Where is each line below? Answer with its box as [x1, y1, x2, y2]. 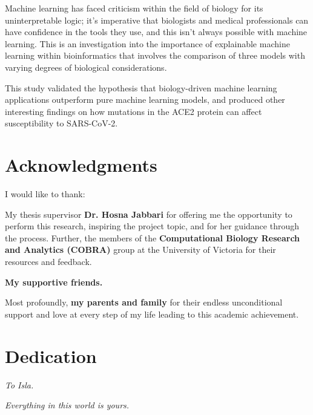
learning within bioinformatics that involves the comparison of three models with [5, 49, 305, 62]
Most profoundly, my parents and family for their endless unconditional [5, 296, 283, 309]
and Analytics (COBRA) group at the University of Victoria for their [5, 243, 276, 256]
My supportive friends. [5, 275, 103, 288]
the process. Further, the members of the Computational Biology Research [5, 231, 300, 244]
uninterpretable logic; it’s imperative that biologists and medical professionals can [5, 13, 309, 26]
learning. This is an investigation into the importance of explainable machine [5, 37, 290, 50]
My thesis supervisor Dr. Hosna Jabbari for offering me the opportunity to [5, 207, 292, 220]
